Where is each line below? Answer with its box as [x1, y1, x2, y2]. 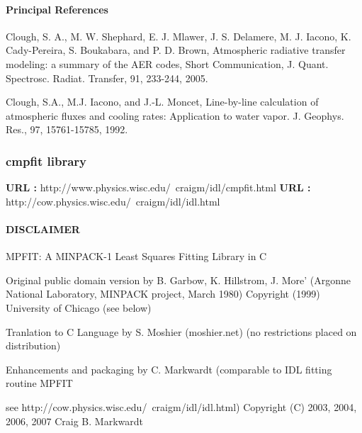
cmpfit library [6, 152, 86, 169]
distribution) [6, 338, 61, 353]
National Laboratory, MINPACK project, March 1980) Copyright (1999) [6, 286, 320, 301]
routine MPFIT [6, 376, 73, 390]
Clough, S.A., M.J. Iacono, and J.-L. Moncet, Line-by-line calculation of [6, 94, 319, 109]
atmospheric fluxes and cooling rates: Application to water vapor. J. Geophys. [6, 108, 344, 123]
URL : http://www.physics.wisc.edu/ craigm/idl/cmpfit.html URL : [6, 180, 311, 195]
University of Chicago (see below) [6, 300, 152, 315]
